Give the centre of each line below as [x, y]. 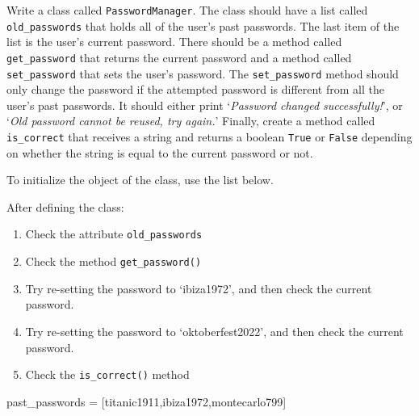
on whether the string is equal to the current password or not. [160, 152]
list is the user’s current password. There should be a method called [174, 42]
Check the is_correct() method [107, 374]
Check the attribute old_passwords [114, 234]
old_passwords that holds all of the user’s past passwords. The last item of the [203, 25]
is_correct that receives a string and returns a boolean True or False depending [209, 137]
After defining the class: [65, 206]
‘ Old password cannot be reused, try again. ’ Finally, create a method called [191, 121]
